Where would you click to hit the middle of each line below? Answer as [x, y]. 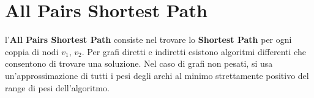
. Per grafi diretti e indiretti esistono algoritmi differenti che [194, 51]
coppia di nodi [32, 51]
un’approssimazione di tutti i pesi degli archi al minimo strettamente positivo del [157, 75]
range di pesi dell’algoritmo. [57, 87]
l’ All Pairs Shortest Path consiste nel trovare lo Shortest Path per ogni [148, 40]
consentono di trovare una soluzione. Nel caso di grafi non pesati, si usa [139, 63]
